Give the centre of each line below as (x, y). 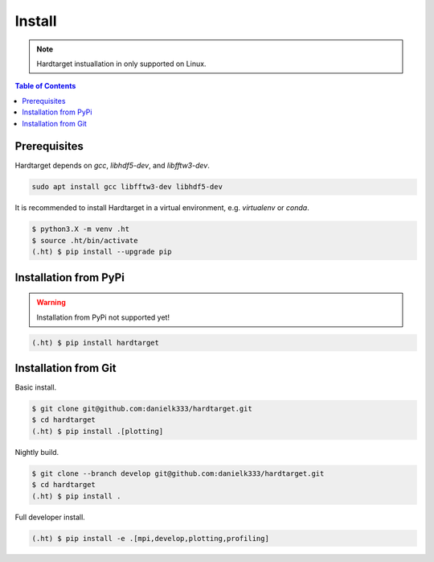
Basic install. (36, 387)
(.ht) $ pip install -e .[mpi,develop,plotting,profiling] (150, 538)
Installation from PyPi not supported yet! (103, 317)
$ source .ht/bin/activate (85, 240)
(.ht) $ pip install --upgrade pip (102, 252)
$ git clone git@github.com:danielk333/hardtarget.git (142, 409)
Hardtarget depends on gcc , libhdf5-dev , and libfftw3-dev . (113, 166)
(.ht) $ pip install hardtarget (96, 343)
